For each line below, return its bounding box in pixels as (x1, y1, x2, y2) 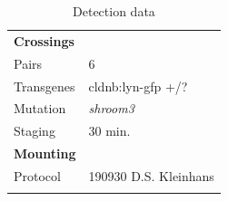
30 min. (88, 121, 131, 140)
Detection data (73, 2, 155, 20)
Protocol (14, 166, 61, 185)
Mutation (14, 99, 66, 118)
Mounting (14, 144, 76, 163)
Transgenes (14, 76, 75, 95)
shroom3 (88, 99, 134, 118)
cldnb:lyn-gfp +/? (88, 76, 188, 95)
